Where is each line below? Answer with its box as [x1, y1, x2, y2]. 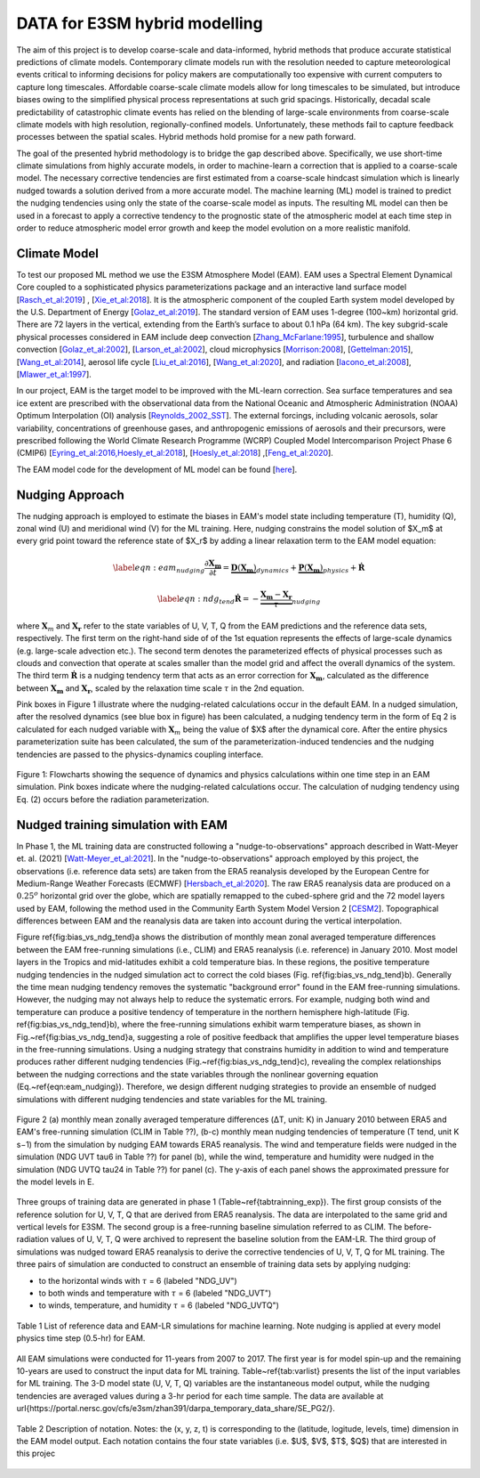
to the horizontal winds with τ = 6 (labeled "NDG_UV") [38, 1275, 237, 1286]
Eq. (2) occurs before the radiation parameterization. [16, 793, 210, 805]
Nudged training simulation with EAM [16, 817, 228, 832]
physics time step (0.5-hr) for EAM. [16, 1333, 146, 1344]
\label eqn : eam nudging [112, 562, 205, 574]
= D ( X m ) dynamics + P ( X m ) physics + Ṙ [222, 562, 365, 574]
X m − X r [260, 589, 292, 601]
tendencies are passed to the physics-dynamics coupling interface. [16, 749, 264, 759]
